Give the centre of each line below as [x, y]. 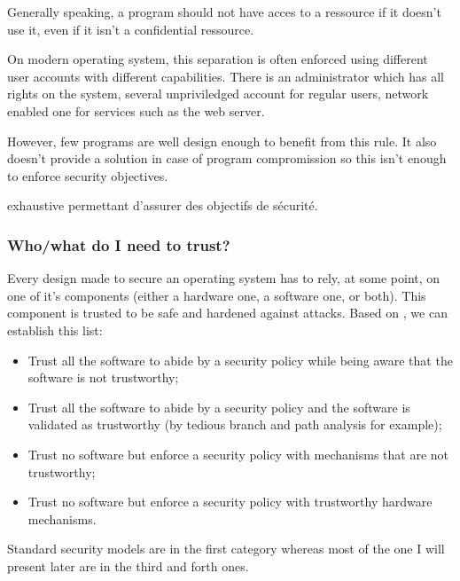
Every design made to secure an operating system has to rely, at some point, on [224, 278]
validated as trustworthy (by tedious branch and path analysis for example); [235, 424]
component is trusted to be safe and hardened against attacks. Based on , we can [227, 313]
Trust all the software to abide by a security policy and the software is [219, 407]
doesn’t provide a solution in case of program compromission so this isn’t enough [227, 158]
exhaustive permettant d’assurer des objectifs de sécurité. [163, 205]
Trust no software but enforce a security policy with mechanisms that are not [238, 454]
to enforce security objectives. [88, 175]
